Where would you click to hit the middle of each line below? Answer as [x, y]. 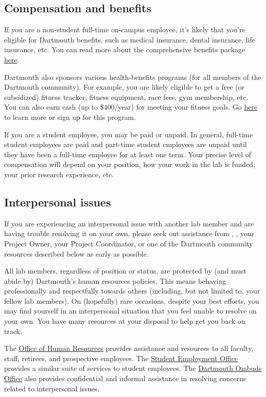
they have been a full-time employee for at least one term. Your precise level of [128, 154]
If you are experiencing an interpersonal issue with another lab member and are [129, 223]
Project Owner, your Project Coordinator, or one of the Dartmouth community [129, 243]
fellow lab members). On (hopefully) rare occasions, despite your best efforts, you [132, 300]
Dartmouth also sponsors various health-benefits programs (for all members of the [133, 77]
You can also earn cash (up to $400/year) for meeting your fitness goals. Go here [131, 107]
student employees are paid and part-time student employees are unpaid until [126, 144]
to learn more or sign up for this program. [70, 117]
